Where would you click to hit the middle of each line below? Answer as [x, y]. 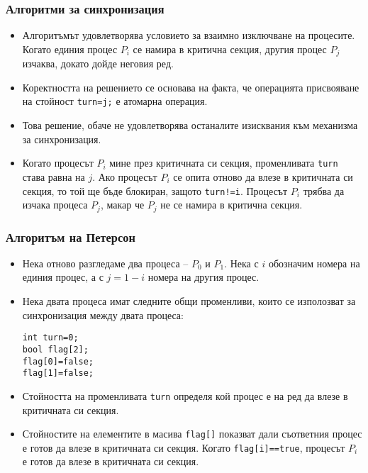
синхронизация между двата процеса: [103, 315]
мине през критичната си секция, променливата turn [224, 163]
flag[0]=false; [58, 361]
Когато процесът [58, 163]
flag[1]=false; [58, 373]
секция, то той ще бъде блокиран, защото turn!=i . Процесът [155, 190]
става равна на [54, 176]
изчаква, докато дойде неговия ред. [98, 63]
